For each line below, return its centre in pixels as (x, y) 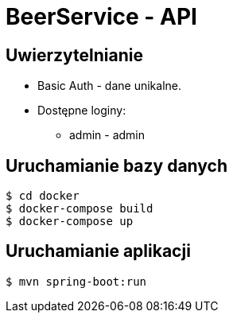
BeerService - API (101, 17)
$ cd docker (43, 196)
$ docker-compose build (80, 209)
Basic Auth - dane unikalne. (109, 86)
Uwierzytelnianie (74, 55)
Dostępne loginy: (82, 111)
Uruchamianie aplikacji (98, 251)
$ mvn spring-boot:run (76, 281)
